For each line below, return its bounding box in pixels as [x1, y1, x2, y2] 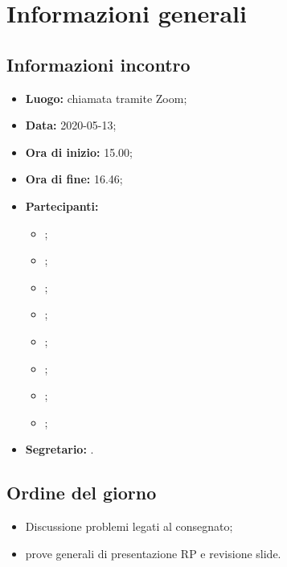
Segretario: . [25, 441, 94, 458]
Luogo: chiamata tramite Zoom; [25, 89, 187, 106]
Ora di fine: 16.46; [25, 171, 123, 187]
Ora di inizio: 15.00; [25, 143, 133, 160]
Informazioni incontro [6, 51, 191, 76]
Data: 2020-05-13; [25, 117, 117, 134]
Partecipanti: [25, 197, 99, 214]
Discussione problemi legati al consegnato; [25, 518, 233, 535]
